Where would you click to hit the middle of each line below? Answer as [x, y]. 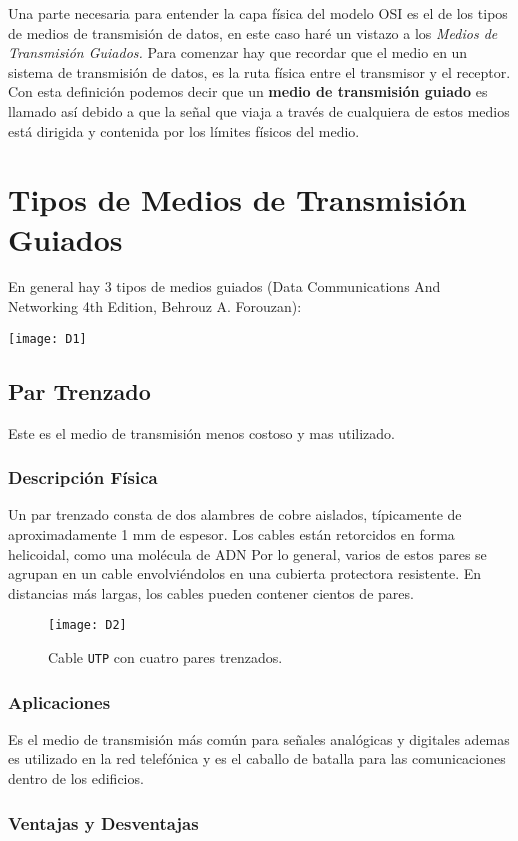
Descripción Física [83, 477]
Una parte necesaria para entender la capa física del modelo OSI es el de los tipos [258, 13]
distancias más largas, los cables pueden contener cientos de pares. [211, 592]
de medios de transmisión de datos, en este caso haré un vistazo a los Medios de [253, 32]
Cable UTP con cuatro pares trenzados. [165, 656]
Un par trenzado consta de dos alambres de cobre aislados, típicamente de [235, 514]
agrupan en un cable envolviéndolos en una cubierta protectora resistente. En [245, 573]
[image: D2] [87, 625]
